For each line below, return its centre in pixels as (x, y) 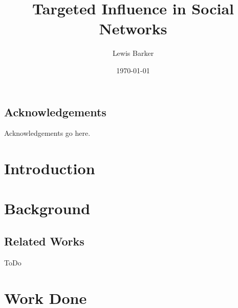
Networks (133, 28)
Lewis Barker (133, 53)
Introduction (50, 168)
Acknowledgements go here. (47, 133)
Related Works (44, 241)
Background (47, 208)
